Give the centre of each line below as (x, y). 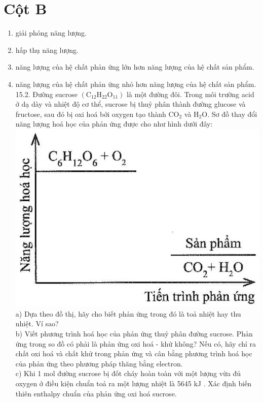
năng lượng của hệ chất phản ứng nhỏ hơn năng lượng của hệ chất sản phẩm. (136, 84)
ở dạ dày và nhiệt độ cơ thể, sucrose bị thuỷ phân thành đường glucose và (130, 104)
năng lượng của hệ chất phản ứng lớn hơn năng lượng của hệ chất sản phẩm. (135, 67)
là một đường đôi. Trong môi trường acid (190, 94)
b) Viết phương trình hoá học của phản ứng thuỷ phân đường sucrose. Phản (134, 333)
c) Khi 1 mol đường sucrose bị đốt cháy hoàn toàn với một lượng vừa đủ (128, 373)
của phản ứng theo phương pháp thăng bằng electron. (99, 363)
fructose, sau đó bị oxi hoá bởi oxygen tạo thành (91, 114)
